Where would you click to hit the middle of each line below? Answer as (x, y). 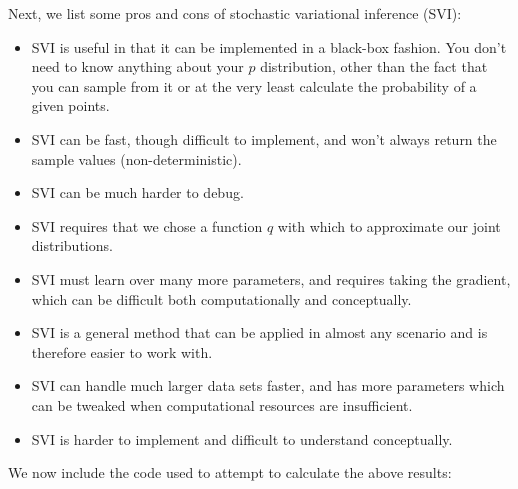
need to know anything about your (137, 66)
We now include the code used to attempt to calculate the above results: (230, 472)
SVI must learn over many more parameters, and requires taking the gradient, (271, 278)
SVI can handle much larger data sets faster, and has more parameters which (268, 385)
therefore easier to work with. (122, 351)
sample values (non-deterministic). (136, 158)
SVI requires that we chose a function (147, 225)
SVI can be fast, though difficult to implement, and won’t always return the (264, 138)
